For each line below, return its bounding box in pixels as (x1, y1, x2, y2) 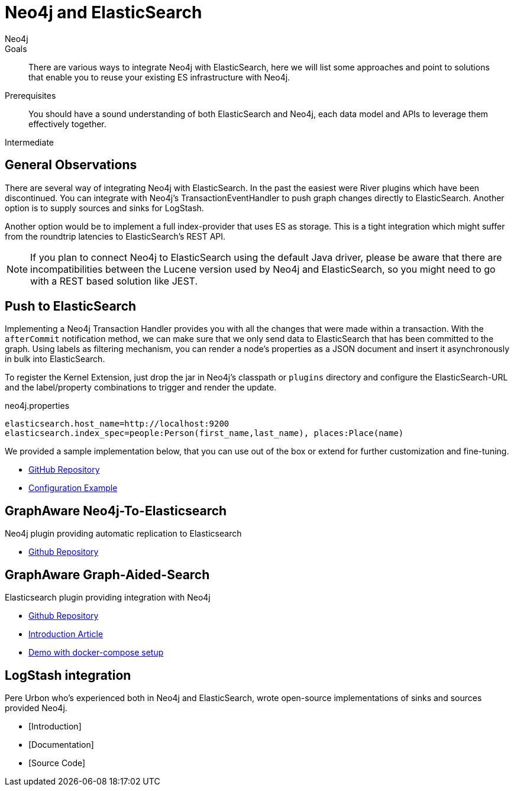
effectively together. (28, 118, 106, 129)
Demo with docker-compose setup (28, 647, 164, 658)
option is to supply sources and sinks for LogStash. (5, 202, 204, 213)
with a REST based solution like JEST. (30, 275, 198, 287)
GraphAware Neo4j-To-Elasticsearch (5, 503, 227, 518)
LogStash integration (5, 667, 131, 683)
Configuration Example (28, 483, 118, 493)
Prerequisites (5, 90, 56, 101)
